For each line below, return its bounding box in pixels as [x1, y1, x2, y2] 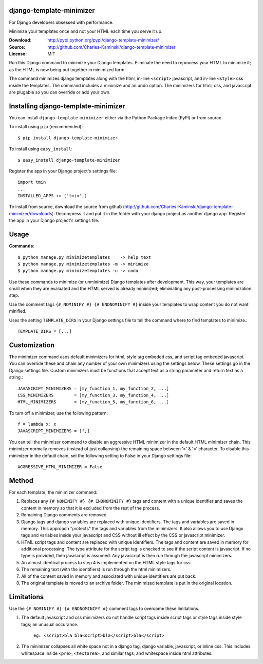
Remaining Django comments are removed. [21, 512, 108, 518]
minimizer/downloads [9, 210, 52, 216]
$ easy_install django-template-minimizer [18, 157, 121, 163]
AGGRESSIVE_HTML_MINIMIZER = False [18, 464, 103, 470]
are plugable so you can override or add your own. [9, 89, 111, 95]
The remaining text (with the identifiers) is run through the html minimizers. [21, 567, 171, 572]
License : [9, 51, 27, 57]
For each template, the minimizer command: [9, 489, 97, 495]
